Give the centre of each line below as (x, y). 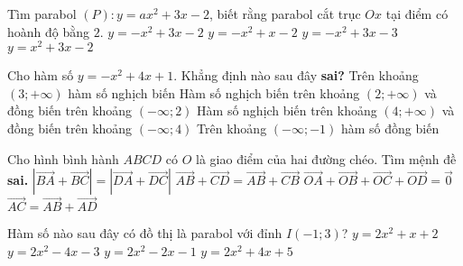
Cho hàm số (41, 75)
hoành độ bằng (49, 31)
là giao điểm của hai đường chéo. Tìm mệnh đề (326, 158)
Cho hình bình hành (63, 158)
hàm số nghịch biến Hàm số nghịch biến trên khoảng (214, 92)
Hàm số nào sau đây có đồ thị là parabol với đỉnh (145, 233)
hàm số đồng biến (390, 128)
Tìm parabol (42, 14)
